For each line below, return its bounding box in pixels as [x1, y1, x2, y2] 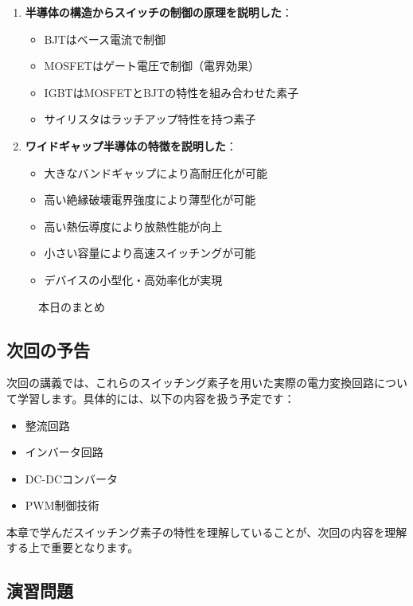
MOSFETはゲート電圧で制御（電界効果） [44, 57, 259, 74]
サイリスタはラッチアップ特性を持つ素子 [44, 111, 256, 127]
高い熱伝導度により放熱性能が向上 [44, 217, 223, 234]
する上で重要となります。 [6, 539, 139, 556]
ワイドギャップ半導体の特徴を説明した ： [25, 137, 237, 154]
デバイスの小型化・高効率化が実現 [44, 271, 223, 287]
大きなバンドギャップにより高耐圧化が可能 [44, 164, 268, 181]
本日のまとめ [38, 298, 105, 315]
